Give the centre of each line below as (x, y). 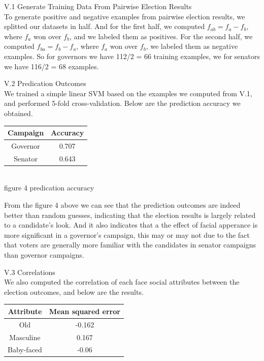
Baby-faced (25, 350)
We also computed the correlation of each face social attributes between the (122, 282)
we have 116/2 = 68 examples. (52, 66)
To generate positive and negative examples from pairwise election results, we (125, 16)
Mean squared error (85, 311)
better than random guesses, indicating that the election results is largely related (130, 215)
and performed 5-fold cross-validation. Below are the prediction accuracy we (122, 103)
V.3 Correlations (30, 272)
